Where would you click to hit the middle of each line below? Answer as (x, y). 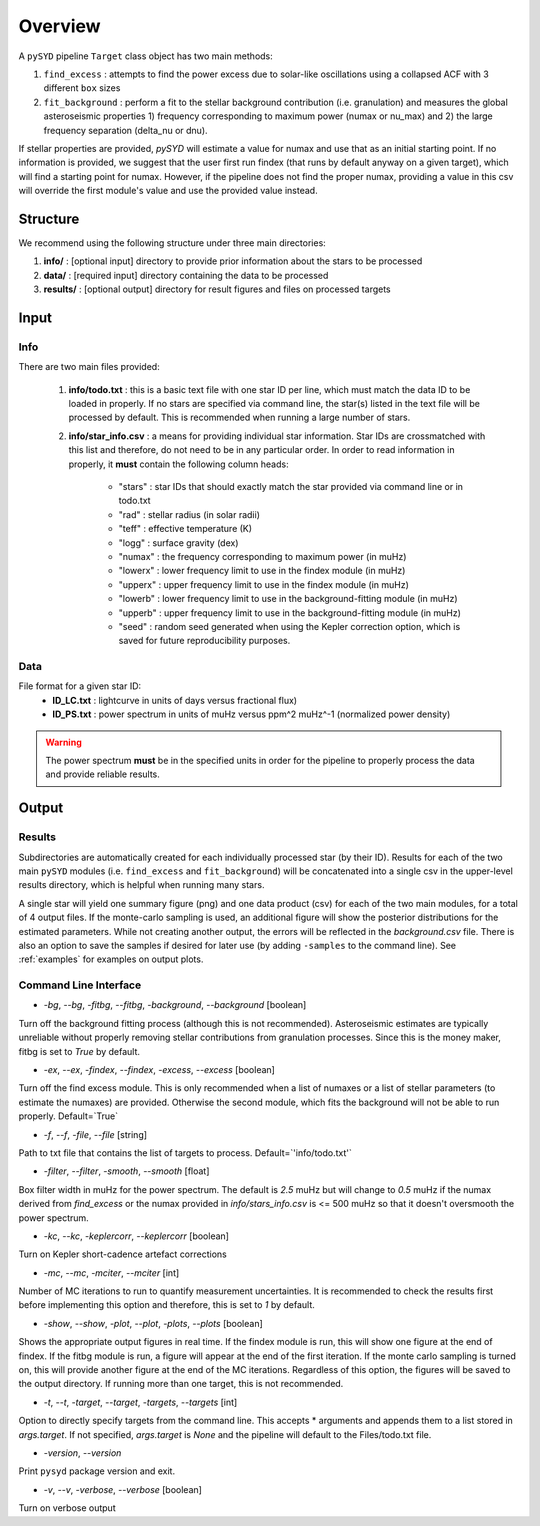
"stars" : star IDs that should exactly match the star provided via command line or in (291, 487)
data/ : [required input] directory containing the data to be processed (186, 275)
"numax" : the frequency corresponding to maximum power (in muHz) (262, 556)
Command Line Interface (80, 985)
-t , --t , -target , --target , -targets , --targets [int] (140, 1402)
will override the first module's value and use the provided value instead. (168, 191)
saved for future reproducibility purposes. (204, 641)
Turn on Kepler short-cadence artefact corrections (122, 1254)
